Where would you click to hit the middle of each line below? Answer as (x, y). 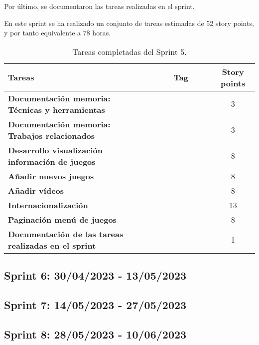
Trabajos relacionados (52, 135)
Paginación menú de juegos (62, 219)
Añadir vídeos (36, 190)
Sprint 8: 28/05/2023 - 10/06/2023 (95, 334)
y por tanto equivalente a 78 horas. (58, 33)
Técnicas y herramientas (57, 109)
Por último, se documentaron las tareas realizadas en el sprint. (99, 6)
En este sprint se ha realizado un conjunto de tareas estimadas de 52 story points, (129, 23)
